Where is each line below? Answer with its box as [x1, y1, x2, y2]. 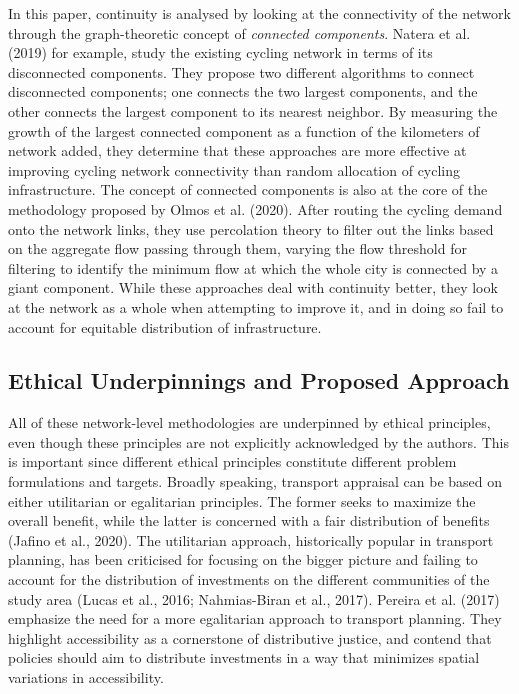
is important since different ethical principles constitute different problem [8, 451, 457, 472]
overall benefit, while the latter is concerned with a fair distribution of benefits [8, 510, 490, 531]
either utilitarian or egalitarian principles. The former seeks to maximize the [8, 490, 476, 511]
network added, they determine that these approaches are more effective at [8, 140, 467, 161]
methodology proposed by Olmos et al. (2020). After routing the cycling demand [8, 198, 503, 219]
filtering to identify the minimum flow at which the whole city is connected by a [8, 257, 499, 278]
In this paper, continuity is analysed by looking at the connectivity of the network [8, 3, 511, 23]
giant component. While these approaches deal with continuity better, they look [8, 277, 498, 298]
